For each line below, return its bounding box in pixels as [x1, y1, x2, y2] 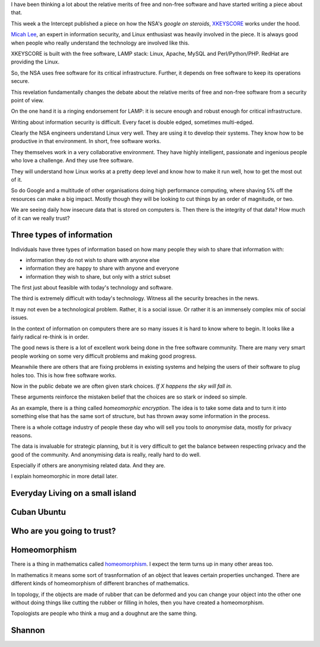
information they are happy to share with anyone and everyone [25, 264, 179, 272]
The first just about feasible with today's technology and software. [11, 284, 173, 291]
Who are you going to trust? [11, 526, 116, 536]
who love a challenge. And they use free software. [11, 157, 134, 164]
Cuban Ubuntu [11, 507, 66, 517]
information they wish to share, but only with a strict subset [25, 273, 171, 280]
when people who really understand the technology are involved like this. [11, 39, 190, 46]
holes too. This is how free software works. [11, 371, 117, 379]
